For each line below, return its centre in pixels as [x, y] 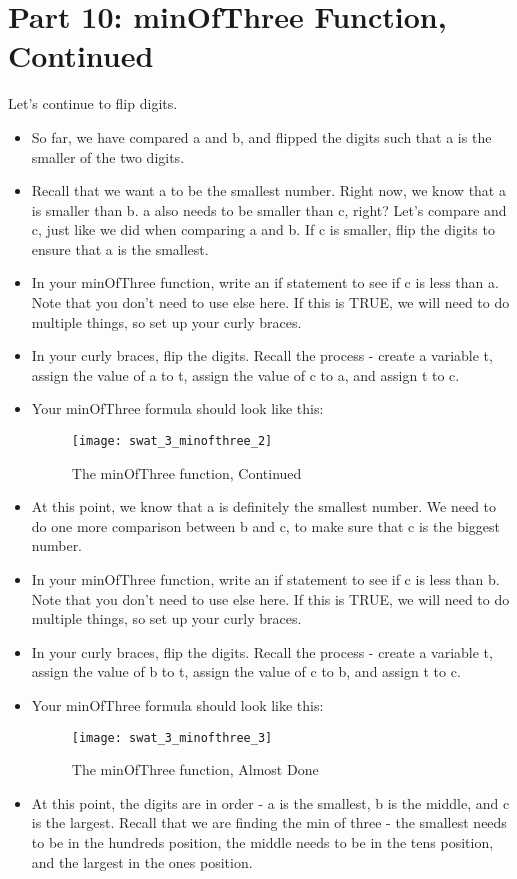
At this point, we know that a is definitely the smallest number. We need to [264, 506]
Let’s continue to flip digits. [93, 103]
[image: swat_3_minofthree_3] [172, 737]
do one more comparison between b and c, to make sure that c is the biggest [265, 525]
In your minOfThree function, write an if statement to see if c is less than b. [265, 579]
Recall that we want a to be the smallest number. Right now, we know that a [268, 190]
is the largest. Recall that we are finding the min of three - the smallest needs [269, 822]
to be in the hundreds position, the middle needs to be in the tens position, [262, 842]
